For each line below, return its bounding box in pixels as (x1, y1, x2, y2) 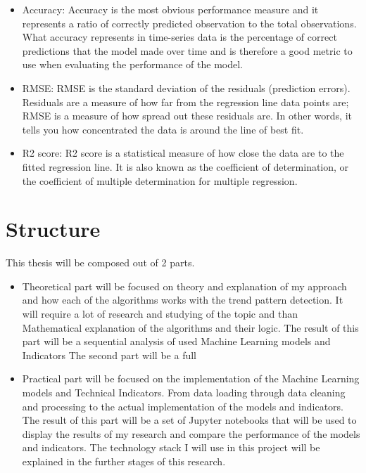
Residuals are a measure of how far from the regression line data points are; (22, 94, 349, 109)
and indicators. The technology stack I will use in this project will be (22, 440, 320, 455)
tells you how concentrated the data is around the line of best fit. (22, 122, 304, 136)
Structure (6, 214, 101, 243)
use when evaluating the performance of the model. (22, 57, 244, 72)
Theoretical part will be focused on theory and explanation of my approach (22, 278, 347, 293)
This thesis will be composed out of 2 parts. (6, 255, 195, 270)
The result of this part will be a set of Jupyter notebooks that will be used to (22, 413, 357, 427)
